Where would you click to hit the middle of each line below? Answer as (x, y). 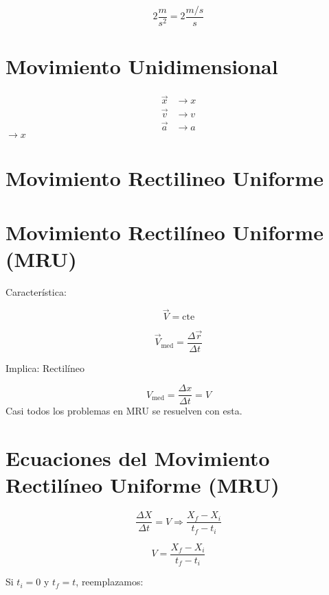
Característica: (36, 291)
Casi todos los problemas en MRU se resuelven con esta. (124, 411)
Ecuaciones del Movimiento (138, 458)
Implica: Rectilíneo (45, 367)
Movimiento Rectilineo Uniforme (164, 178)
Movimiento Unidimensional (142, 66)
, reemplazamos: (110, 582)
